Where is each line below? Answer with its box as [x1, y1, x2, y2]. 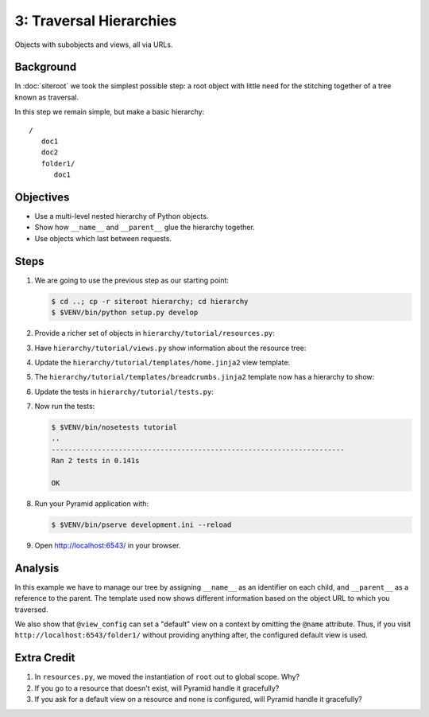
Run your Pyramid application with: [34, 499, 149, 509]
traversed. [14, 605, 48, 614]
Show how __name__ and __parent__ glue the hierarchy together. [34, 223, 256, 232]
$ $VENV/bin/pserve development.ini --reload [51, 520, 232, 529]
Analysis [14, 561, 60, 575]
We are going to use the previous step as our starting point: [34, 275, 230, 285]
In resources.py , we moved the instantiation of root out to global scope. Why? [34, 672, 300, 682]
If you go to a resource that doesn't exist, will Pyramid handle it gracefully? [34, 683, 280, 692]
